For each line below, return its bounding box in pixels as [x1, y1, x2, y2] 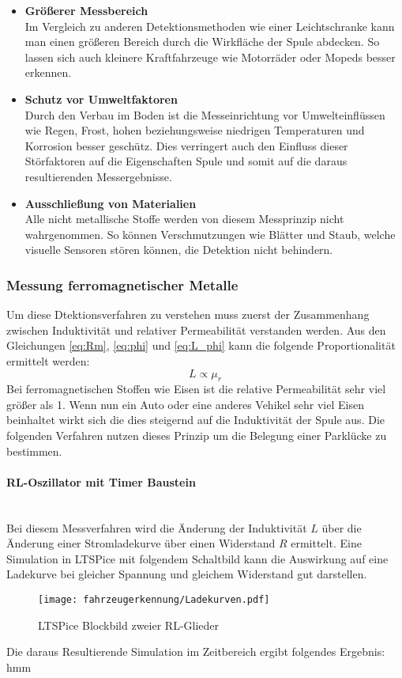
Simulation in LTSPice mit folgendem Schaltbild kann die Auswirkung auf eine [6, 550, 389, 566]
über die [321, 519, 362, 536]
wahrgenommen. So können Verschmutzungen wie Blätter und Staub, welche [24, 225, 396, 242]
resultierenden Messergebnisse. [24, 168, 172, 184]
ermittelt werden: [6, 352, 90, 369]
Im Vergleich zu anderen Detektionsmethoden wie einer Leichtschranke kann [24, 17, 395, 34]
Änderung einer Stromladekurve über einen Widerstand [6, 535, 276, 551]
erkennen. [24, 64, 72, 81]
